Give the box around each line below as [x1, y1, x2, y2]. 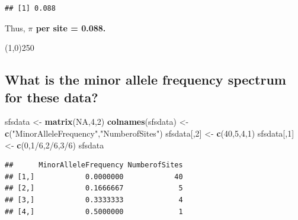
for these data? [5, 88, 98, 106]
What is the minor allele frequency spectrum [5, 70, 286, 89]
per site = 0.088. [36, 21, 106, 34]
